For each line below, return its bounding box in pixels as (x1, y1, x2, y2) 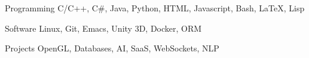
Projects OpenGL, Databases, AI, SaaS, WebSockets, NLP (5, 42, 219, 54)
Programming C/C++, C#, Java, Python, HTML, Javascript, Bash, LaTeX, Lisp (5, 2, 305, 14)
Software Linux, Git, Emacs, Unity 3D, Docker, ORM (5, 22, 202, 34)
